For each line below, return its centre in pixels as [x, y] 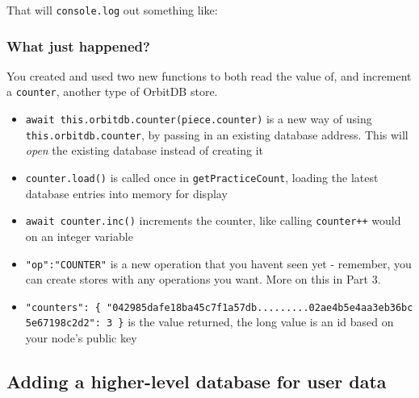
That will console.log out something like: [112, 10]
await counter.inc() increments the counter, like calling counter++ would [213, 220]
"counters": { [63, 307]
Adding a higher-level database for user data [197, 381]
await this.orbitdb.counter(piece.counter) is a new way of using [199, 119]
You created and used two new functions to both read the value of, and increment [209, 75]
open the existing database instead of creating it [144, 150]
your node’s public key [81, 338]
